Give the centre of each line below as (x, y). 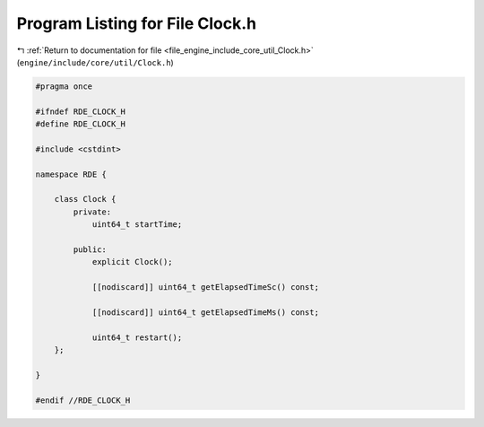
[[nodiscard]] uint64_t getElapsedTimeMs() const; (206, 312)
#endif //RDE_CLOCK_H (83, 400)
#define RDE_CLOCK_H (80, 124)
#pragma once (64, 86)
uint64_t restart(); (137, 337)
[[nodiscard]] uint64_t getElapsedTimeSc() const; (206, 288)
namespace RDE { (71, 174)
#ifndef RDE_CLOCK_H (80, 111)
